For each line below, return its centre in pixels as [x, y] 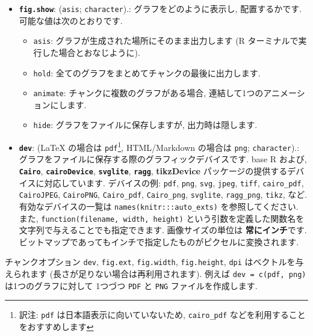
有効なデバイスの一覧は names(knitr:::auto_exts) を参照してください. [159, 206]
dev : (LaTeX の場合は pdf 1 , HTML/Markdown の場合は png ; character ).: [159, 146]
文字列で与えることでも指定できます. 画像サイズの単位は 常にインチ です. [163, 230]
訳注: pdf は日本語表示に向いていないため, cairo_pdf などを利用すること [162, 315]
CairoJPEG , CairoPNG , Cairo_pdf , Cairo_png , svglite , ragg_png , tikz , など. [163, 194]
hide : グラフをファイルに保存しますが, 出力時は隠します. [145, 125]
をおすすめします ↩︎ [56, 327]
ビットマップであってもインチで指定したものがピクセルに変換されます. [159, 241]
